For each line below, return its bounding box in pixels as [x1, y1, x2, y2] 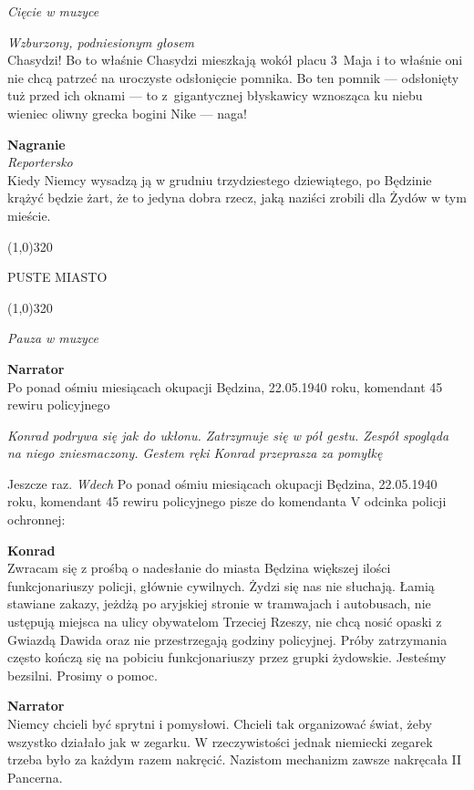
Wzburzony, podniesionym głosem [7, 32, 195, 51]
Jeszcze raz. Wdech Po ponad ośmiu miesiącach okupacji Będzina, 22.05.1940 [7, 473, 438, 493]
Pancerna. [7, 767, 63, 786]
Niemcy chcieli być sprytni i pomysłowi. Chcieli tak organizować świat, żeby [7, 714, 432, 733]
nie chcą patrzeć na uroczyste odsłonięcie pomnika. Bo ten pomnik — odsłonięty [7, 68, 459, 87]
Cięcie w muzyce [7, 2, 99, 20]
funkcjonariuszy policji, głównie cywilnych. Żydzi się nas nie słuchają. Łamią [7, 576, 435, 595]
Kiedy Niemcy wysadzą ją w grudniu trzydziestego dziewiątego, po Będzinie [7, 170, 432, 189]
